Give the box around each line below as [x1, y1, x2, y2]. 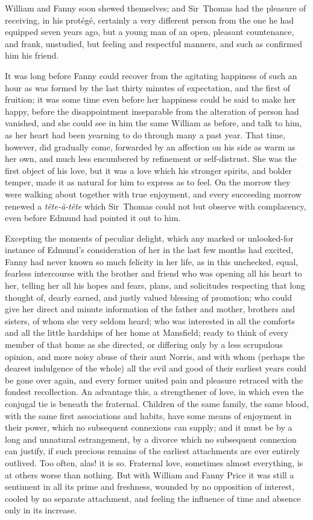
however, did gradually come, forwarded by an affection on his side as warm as [5, 140, 296, 153]
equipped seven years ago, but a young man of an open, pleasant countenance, [5, 25, 294, 38]
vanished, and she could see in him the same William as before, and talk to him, [5, 117, 302, 129]
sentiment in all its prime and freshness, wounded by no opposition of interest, [5, 480, 295, 493]
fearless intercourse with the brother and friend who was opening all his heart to [5, 267, 302, 280]
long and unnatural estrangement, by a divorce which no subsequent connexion [5, 432, 297, 445]
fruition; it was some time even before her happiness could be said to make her [5, 93, 296, 106]
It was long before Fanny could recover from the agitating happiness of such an [5, 69, 297, 82]
